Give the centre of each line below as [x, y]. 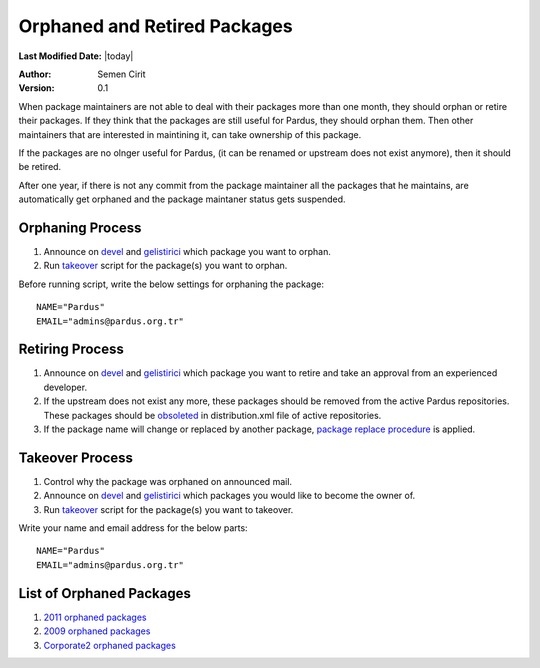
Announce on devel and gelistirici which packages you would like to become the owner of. [229, 496]
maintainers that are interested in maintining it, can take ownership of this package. [190, 134]
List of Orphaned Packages [105, 593]
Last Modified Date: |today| [76, 56]
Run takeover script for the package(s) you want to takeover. [168, 509]
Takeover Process [76, 457]
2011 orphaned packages [95, 617]
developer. [65, 387]
